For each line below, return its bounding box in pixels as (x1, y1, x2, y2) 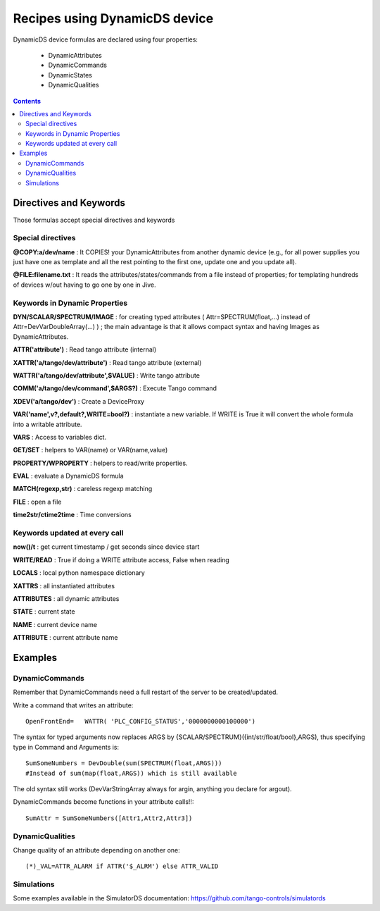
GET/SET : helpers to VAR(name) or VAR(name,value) (13, 446, 168, 454)
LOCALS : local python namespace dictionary (13, 569, 146, 577)
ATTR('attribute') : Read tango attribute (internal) (13, 345, 157, 354)
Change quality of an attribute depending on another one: (13, 845, 180, 854)
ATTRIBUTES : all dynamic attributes (13, 594, 120, 602)
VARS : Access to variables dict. (13, 433, 107, 441)
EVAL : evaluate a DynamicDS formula (13, 472, 124, 481)
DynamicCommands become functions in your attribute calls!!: (13, 798, 194, 806)
